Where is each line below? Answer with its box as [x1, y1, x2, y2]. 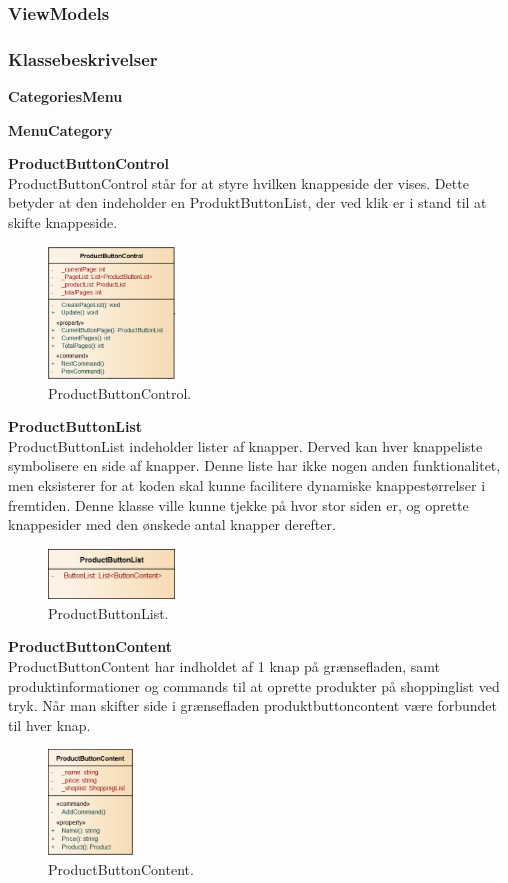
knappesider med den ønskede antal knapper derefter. [8, 514, 336, 535]
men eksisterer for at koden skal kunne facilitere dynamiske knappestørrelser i [8, 474, 486, 495]
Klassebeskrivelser [8, 46, 158, 71]
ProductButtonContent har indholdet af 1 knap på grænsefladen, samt [8, 656, 440, 677]
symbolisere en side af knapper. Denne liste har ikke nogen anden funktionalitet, [8, 455, 501, 476]
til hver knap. [8, 714, 91, 735]
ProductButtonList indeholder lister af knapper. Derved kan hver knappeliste [8, 435, 483, 456]
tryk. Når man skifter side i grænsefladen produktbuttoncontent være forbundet [8, 695, 498, 716]
